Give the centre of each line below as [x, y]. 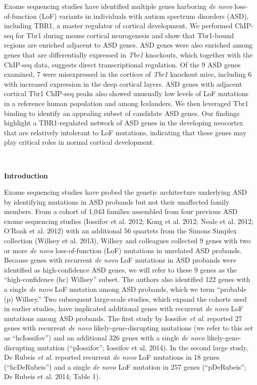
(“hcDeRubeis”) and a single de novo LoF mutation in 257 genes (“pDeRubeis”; [125, 366]
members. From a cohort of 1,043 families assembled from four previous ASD [121, 211]
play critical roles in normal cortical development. [79, 142]
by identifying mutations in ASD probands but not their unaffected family [117, 201]
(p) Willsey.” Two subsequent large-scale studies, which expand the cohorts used [126, 299]
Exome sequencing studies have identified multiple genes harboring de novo [118, 6]
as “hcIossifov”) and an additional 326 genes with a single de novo [104, 337]
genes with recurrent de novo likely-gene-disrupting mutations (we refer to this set [129, 328]
